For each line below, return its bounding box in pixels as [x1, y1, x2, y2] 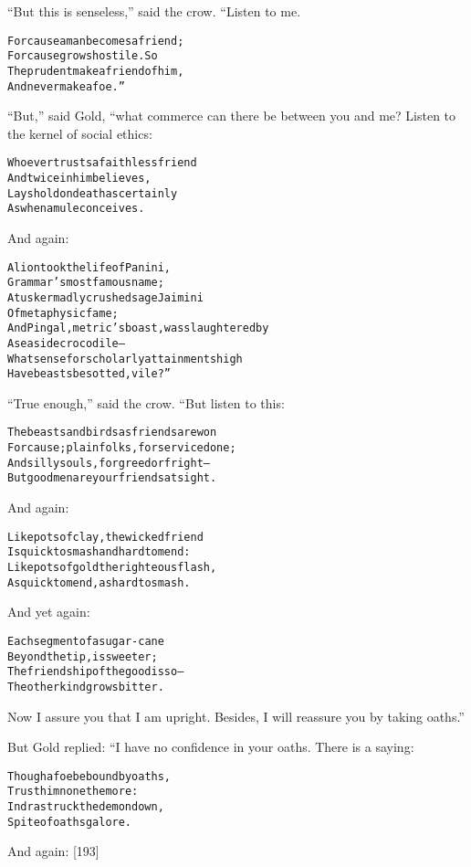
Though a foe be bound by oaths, [7, 769, 172, 783]
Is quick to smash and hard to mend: [7, 545, 191, 559]
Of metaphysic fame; [7, 306, 119, 320]
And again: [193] [7, 841, 99, 861]
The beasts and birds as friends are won [7, 426, 217, 439]
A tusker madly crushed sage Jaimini [7, 291, 204, 304]
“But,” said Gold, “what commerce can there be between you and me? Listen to [7, 106, 456, 125]
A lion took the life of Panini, [7, 260, 172, 274]
